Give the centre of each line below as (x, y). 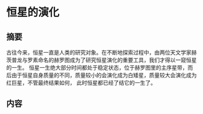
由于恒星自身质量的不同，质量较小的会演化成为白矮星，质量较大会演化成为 (104, 75)
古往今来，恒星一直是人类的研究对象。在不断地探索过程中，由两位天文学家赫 (101, 52)
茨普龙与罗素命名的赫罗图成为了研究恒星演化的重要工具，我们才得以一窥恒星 (101, 60)
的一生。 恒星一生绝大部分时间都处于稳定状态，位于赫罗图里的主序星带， (97, 68)
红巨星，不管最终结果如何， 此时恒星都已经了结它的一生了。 (81, 83)
